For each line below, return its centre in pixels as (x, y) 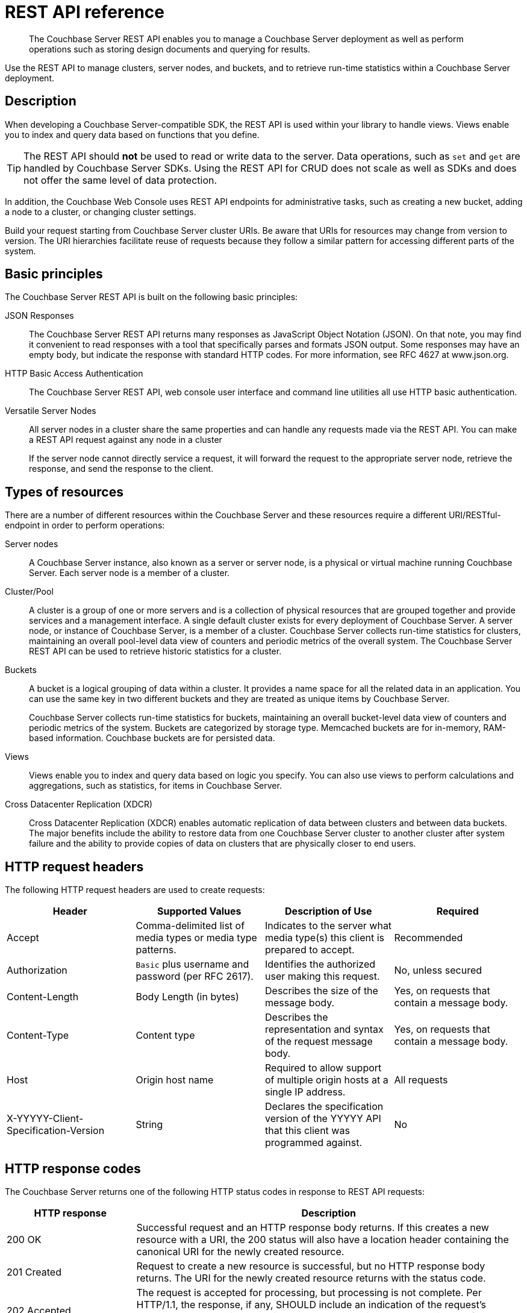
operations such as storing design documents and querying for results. (170, 49)
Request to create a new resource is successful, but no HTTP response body (311, 1266)
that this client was (307, 1131)
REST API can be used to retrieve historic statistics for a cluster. (155, 651)
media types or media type (196, 938)
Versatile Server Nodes (51, 411)
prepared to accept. (310, 950)
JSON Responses (39, 316)
